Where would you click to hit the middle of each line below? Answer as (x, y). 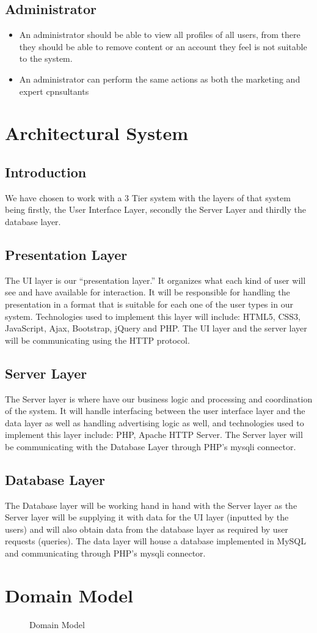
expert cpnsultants (54, 91)
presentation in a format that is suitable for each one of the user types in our (149, 304)
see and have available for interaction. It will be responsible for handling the (148, 292)
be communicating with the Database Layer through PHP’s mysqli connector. (151, 446)
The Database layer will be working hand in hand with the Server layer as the (151, 505)
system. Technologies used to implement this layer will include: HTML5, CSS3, (153, 316)
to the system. (46, 58)
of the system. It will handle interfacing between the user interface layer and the (155, 411)
